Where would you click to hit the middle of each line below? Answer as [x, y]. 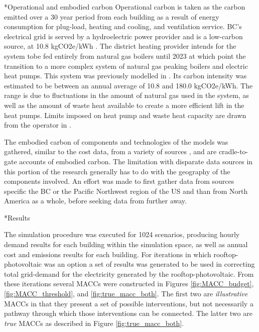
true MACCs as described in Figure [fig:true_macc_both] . [94, 323]
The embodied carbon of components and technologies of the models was [116, 141]
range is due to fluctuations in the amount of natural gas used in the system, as [126, 95]
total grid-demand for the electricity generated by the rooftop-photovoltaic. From [129, 273]
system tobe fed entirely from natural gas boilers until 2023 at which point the [125, 56]
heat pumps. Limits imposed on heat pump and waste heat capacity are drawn [125, 115]
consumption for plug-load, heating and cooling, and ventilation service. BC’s [123, 26]
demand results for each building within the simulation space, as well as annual [126, 244]
